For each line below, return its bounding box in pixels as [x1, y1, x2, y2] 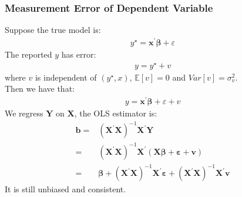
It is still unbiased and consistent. [5, 183, 126, 195]
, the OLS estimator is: [74, 106, 157, 119]
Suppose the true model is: [5, 24, 101, 36]
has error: [61, 48, 96, 60]
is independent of [35, 71, 97, 83]
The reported [5, 48, 52, 60]
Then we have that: [5, 82, 75, 95]
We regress [5, 106, 43, 119]
